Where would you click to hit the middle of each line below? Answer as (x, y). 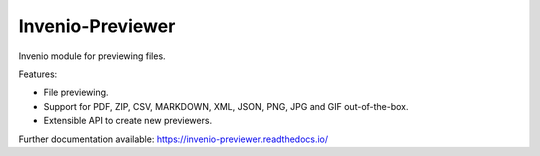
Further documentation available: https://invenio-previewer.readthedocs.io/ (173, 139)
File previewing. (76, 92)
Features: (38, 74)
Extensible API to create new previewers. (128, 121)
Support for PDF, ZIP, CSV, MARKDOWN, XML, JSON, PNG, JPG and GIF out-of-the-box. (226, 106)
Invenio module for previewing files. (92, 56)
